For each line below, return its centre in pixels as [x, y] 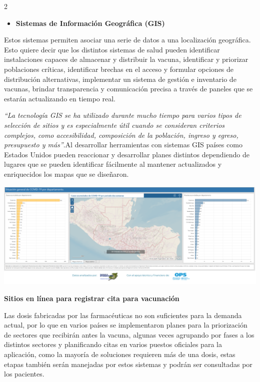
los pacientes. [24, 374]
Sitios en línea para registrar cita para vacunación [92, 298]
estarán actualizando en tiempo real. [60, 98]
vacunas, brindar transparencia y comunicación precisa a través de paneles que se [128, 89]
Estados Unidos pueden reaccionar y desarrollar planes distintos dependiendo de [127, 154]
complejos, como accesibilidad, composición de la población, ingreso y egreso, [121, 135]
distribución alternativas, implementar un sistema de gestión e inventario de [120, 79]
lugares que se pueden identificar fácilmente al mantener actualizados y [113, 164]
